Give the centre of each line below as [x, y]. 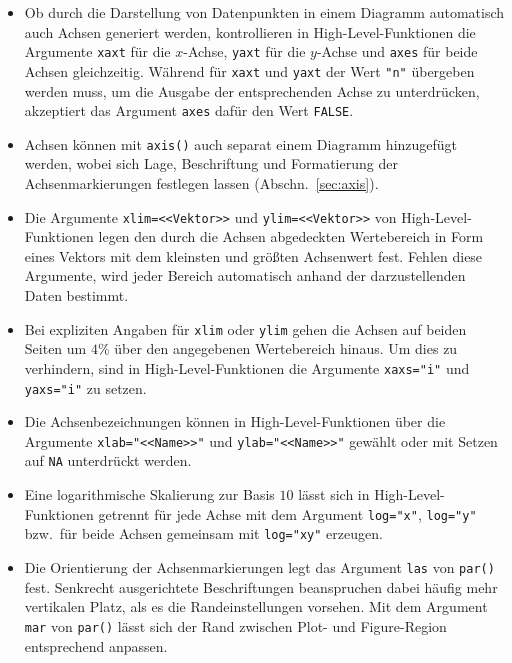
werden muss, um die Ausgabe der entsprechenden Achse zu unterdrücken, [252, 90]
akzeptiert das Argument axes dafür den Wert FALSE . [189, 110]
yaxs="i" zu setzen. [85, 387]
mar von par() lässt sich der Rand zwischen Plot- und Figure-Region [235, 625]
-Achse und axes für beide [397, 51]
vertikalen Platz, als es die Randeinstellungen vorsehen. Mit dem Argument [256, 606]
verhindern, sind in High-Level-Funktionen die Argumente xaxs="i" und [247, 367]
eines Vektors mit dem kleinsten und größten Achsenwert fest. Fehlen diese [253, 255]
